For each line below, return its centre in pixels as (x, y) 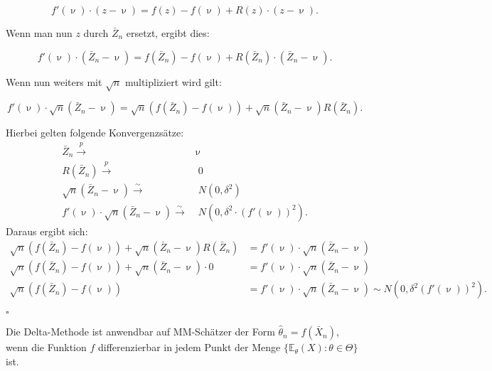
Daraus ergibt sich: (47, 231)
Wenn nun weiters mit (54, 81)
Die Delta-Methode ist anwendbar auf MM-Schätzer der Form (140, 332)
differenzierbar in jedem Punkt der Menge (189, 347)
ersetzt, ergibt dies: (168, 33)
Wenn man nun (39, 33)
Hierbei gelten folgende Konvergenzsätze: (95, 133)
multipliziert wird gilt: (173, 81)
